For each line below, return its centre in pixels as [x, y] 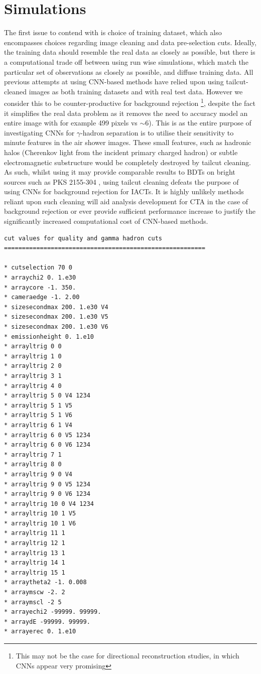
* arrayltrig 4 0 [33, 386]
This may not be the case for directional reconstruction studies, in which [127, 655]
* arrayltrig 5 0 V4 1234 [47, 396]
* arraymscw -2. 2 [35, 592]
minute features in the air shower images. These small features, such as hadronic [128, 142]
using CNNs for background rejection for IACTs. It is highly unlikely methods [124, 191]
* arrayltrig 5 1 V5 [38, 405]
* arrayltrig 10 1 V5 [40, 514]
